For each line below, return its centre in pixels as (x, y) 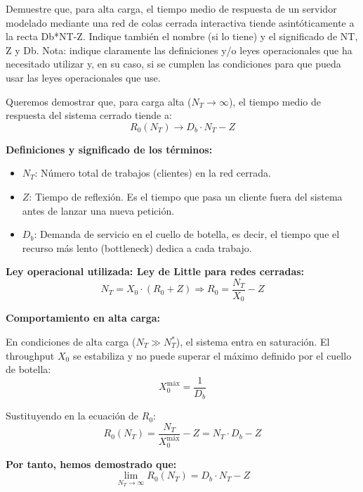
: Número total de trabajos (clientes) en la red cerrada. (153, 173)
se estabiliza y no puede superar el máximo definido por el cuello (212, 355)
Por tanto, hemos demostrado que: (91, 463)
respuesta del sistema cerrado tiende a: (89, 115)
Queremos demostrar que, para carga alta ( (99, 101)
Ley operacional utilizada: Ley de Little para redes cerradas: (155, 271)
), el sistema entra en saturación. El (253, 342)
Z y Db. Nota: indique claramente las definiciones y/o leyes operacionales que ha (179, 50)
